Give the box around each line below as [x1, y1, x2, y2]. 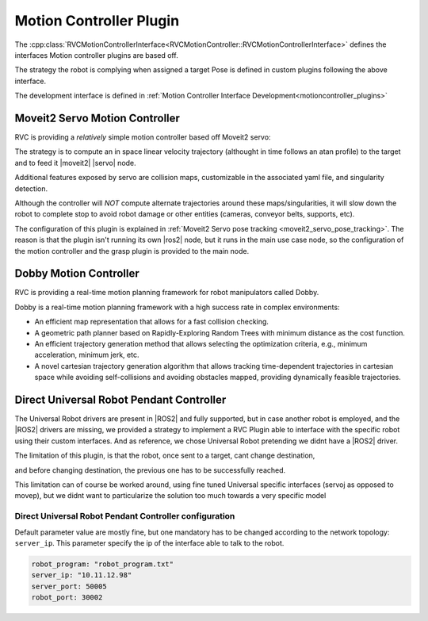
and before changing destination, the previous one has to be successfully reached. [14, 465, 286, 475]
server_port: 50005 [31, 581, 107, 591]
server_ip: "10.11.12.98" [31, 571, 132, 580]
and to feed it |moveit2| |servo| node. [14, 158, 136, 167]
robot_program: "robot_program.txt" [31, 559, 174, 569]
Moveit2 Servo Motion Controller [14, 111, 180, 125]
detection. [14, 183, 48, 194]
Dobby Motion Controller [14, 266, 140, 281]
